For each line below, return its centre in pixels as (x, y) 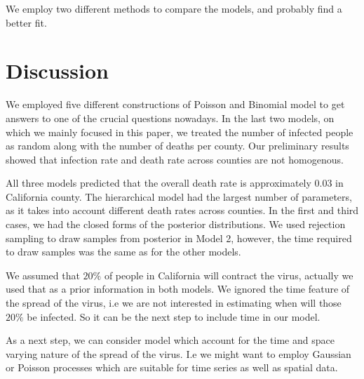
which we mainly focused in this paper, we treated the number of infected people (180, 132)
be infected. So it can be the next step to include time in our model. (174, 316)
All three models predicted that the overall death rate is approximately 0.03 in (175, 183)
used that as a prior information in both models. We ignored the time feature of (178, 289)
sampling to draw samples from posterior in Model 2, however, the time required (179, 238)
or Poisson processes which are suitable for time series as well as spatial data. (172, 367)
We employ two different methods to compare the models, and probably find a (174, 8)
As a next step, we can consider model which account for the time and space (170, 340)
